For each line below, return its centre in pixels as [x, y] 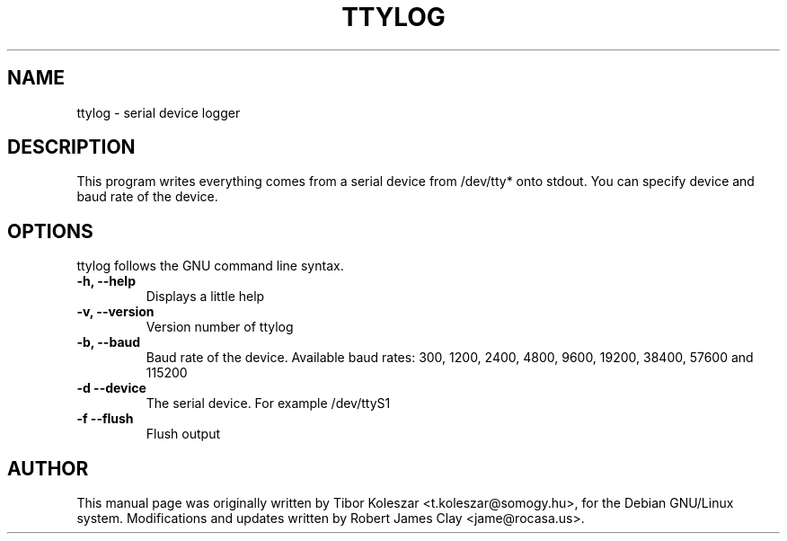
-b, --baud [109, 342]
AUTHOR [48, 468]
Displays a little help [205, 297]
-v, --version [115, 312]
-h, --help [106, 281]
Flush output [183, 434]
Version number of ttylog [220, 327]
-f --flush [105, 419]
